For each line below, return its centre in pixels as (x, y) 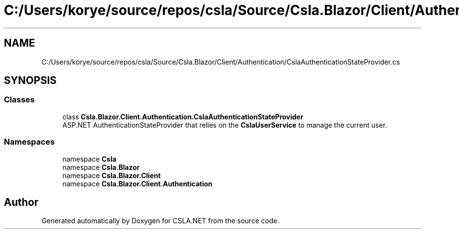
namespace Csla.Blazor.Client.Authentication (137, 183)
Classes (19, 100)
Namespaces (29, 142)
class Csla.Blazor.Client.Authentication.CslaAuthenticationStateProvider (183, 116)
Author (21, 202)
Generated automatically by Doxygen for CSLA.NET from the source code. (160, 221)
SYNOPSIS (30, 81)
